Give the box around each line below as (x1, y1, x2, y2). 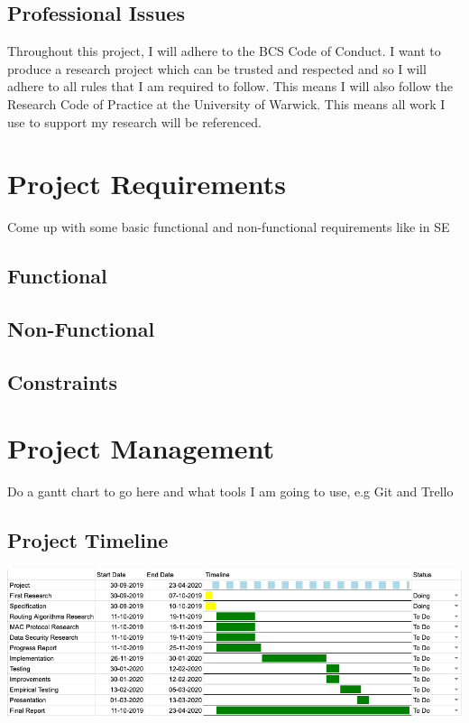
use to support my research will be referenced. (7, 112, 262, 131)
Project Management (7, 430, 275, 467)
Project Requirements (7, 165, 286, 202)
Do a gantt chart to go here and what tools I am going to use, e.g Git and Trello (7, 482, 454, 501)
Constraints (7, 367, 117, 395)
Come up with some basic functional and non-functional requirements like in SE (7, 218, 450, 236)
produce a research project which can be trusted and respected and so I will (7, 59, 427, 78)
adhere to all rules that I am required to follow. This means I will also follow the (7, 77, 453, 96)
